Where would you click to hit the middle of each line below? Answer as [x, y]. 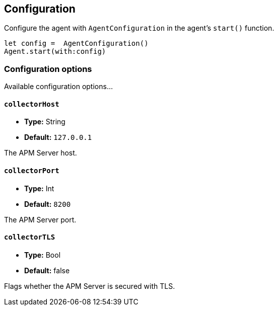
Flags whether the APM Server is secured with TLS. [90, 286]
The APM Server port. [40, 219]
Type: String [45, 122]
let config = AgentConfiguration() [76, 44]
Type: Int [39, 188]
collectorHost [32, 104]
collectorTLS [30, 237]
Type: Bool [43, 255]
